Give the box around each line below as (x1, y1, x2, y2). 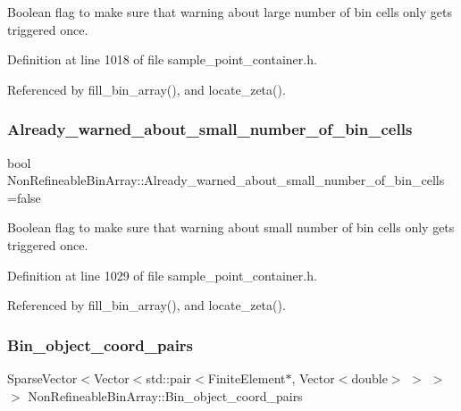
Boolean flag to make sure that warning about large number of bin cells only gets (7, 3, 452, 21)
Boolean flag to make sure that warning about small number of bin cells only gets (7, 218, 455, 237)
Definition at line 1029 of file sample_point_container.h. (7, 265, 317, 284)
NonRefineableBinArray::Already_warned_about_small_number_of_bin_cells (7, 171, 445, 189)
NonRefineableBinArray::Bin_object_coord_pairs (28, 386, 303, 405)
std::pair (146, 368, 192, 387)
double (351, 368, 388, 387)
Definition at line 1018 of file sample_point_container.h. (7, 50, 317, 69)
